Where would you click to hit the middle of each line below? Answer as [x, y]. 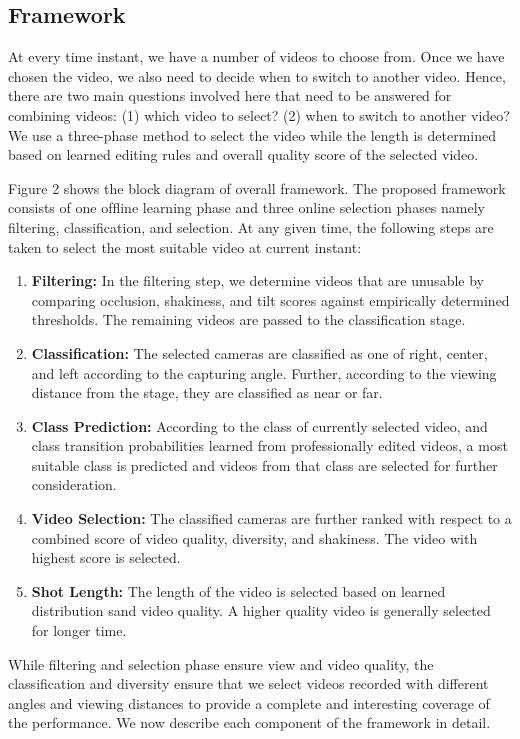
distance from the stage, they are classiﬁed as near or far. [207, 392]
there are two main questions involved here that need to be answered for [230, 95]
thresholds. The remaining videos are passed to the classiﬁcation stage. [248, 319]
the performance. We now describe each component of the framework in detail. [249, 722]
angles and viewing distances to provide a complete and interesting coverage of [249, 702]
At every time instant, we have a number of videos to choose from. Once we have [256, 56]
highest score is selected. [106, 557]
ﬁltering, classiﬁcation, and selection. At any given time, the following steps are [251, 226]
